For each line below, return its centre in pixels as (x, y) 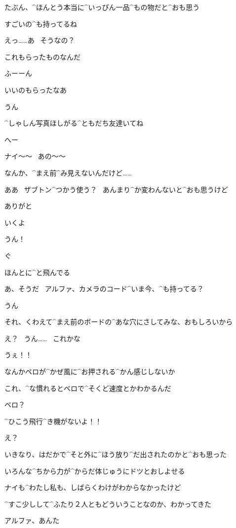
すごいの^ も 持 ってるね (41, 23)
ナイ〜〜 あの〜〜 (35, 156)
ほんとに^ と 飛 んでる (38, 272)
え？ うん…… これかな (43, 338)
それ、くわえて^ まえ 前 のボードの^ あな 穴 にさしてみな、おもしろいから (119, 322)
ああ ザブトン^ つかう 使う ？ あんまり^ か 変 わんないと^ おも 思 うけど (116, 189)
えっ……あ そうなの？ (40, 40)
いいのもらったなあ (36, 89)
